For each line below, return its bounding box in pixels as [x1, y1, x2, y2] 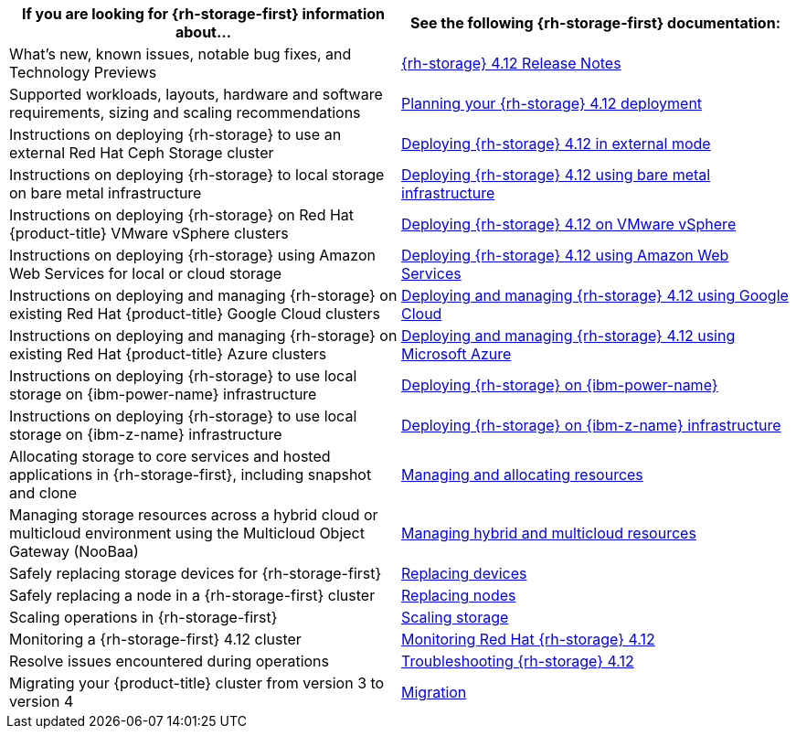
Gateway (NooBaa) [9, 542, 139, 560]
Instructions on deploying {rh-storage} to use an [9, 125, 342, 144]
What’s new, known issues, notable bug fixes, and [9, 45, 352, 63]
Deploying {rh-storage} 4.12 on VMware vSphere [401, 215, 737, 233]
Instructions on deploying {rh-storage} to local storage [9, 165, 385, 184]
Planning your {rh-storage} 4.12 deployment [401, 94, 703, 112]
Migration [401, 683, 467, 701]
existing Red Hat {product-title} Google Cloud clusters [9, 304, 380, 323]
